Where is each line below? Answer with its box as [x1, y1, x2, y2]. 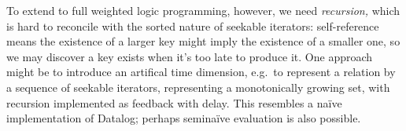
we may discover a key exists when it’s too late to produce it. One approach [6, 48, 373, 64]
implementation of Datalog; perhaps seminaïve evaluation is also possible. [6, 110, 361, 126]
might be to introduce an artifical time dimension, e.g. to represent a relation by [6, 64, 396, 80]
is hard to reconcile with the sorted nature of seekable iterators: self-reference [6, 17, 379, 34]
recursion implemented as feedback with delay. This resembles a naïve [6, 94, 342, 111]
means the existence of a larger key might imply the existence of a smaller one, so [6, 33, 400, 49]
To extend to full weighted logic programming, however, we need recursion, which [6, 2, 400, 18]
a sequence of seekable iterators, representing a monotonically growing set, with [6, 78, 390, 95]
